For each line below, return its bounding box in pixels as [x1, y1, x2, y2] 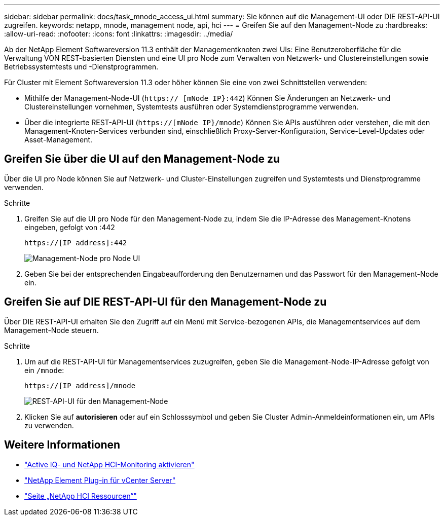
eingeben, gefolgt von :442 [24, 222, 115, 232]
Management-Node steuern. [4, 325, 99, 335]
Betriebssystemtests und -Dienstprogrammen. [4, 62, 159, 71]
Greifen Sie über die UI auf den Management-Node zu [4, 153, 280, 166]
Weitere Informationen [4, 438, 121, 452]
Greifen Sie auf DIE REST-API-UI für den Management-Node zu [4, 295, 327, 309]
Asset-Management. [24, 135, 93, 144]
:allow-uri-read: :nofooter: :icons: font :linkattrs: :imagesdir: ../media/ [4, 29, 233, 38]
